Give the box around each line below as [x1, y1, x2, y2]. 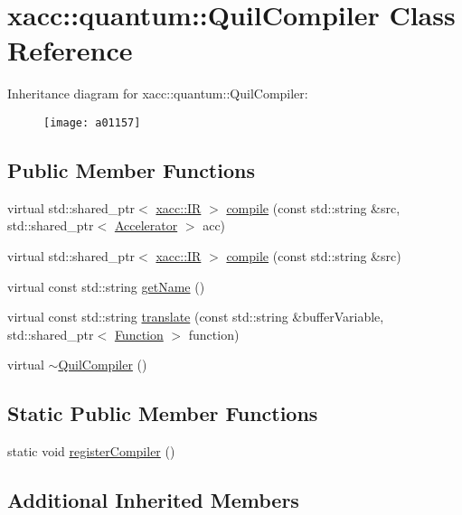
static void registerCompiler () [7, 442, 175, 461]
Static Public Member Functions [7, 399, 318, 427]
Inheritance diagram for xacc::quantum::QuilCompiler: [7, 84, 308, 103]
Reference [7, 32, 133, 69]
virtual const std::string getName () [7, 276, 205, 295]
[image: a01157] [43, 116, 141, 129]
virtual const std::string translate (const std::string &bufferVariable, [7, 307, 384, 326]
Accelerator [114, 216, 178, 235]
